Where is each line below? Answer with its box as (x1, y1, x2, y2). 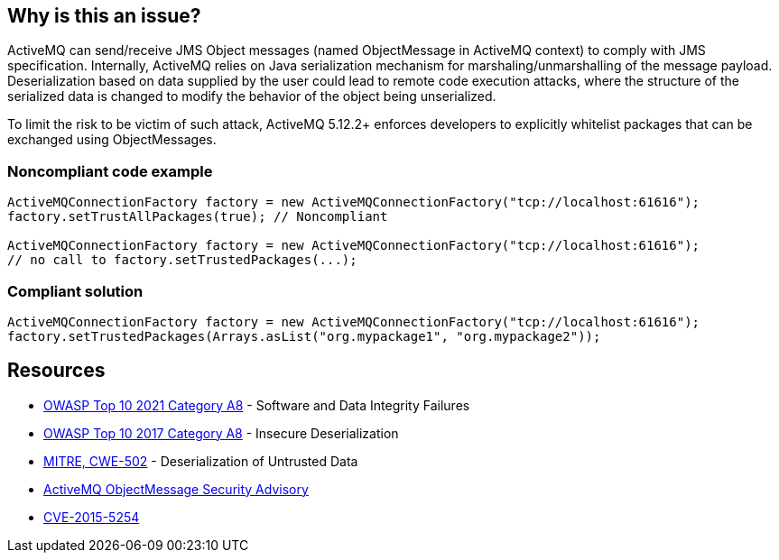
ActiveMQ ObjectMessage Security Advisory (43, 481, 309, 497)
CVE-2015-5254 (43, 509, 140, 525)
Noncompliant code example (7, 161, 213, 180)
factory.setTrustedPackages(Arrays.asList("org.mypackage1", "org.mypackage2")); (7, 328, 601, 344)
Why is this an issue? (7, 5, 201, 27)
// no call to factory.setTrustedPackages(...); (7, 252, 357, 268)
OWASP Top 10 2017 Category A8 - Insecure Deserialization (43, 425, 399, 441)
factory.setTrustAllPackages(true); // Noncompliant (7, 209, 388, 225)
